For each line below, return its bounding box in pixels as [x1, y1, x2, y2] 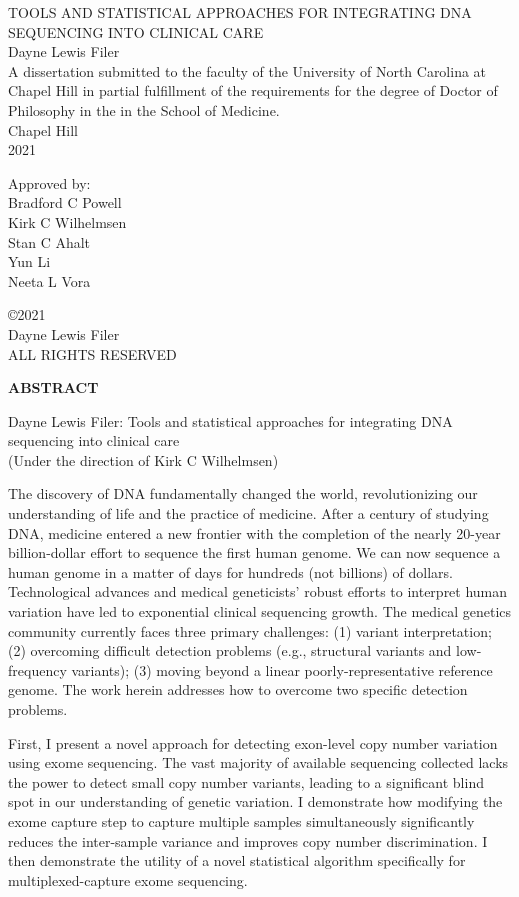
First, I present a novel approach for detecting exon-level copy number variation [8, 732, 498, 753]
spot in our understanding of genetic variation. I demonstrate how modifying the [8, 791, 503, 812]
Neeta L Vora [8, 270, 91, 291]
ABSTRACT [8, 377, 99, 398]
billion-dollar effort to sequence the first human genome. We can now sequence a [8, 542, 501, 563]
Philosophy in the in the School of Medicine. [8, 99, 280, 120]
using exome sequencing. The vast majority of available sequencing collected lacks [8, 752, 509, 773]
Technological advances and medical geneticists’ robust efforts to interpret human [8, 581, 508, 602]
